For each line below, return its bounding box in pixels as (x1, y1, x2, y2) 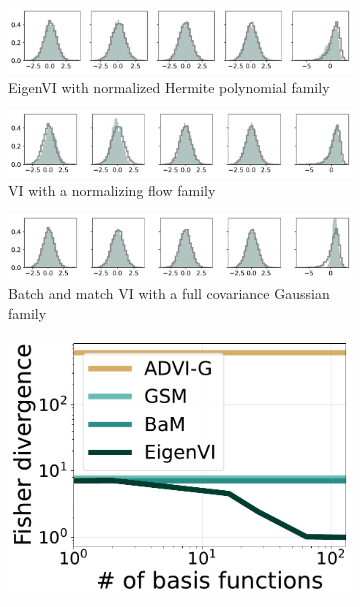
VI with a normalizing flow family (8, 180, 216, 201)
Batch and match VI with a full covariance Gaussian (8, 283, 330, 304)
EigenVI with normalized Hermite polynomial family (8, 76, 330, 97)
